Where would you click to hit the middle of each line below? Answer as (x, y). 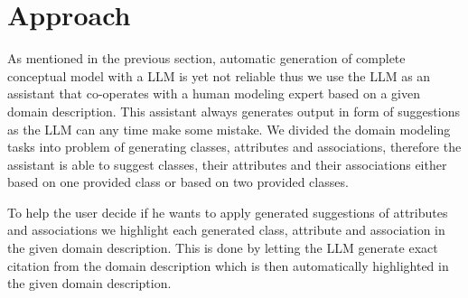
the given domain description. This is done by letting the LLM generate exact (223, 248)
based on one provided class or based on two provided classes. (178, 182)
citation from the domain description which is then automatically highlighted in (228, 265)
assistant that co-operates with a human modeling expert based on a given (214, 93)
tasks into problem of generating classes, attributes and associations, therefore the (234, 147)
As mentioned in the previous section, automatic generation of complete (206, 58)
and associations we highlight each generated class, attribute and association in (226, 230)
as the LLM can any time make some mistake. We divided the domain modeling (229, 129)
